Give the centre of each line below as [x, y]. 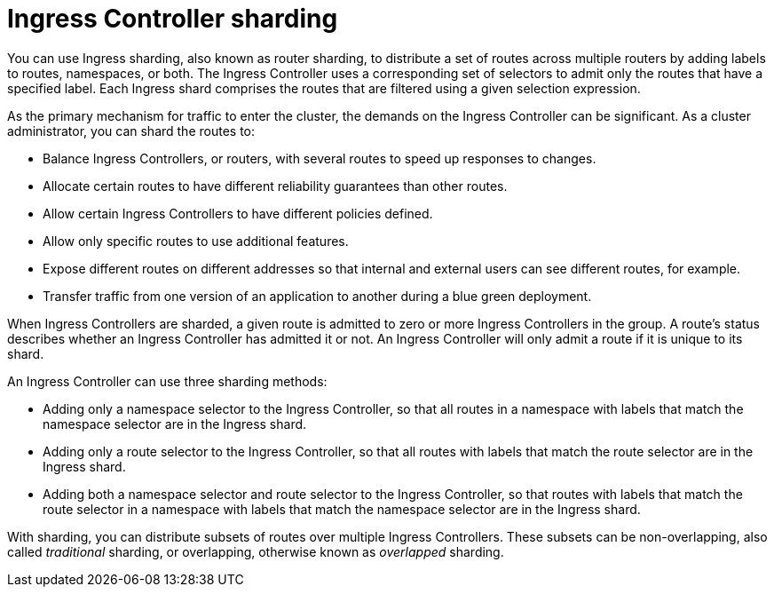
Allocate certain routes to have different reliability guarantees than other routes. [275, 186]
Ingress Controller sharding [173, 19]
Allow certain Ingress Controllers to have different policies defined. [238, 213]
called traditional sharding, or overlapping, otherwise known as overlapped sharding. [256, 551]
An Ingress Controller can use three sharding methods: [167, 381]
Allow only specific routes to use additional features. [196, 241]
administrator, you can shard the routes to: [131, 131]
